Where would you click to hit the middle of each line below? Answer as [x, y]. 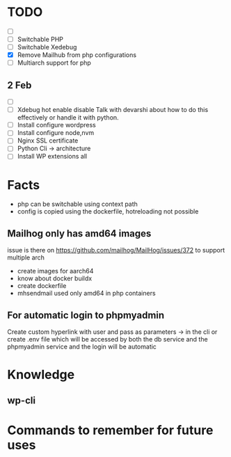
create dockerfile [42, 286]
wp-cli [22, 400]
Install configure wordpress [56, 125]
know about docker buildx [55, 278]
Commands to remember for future [110, 430]
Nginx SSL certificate [48, 141]
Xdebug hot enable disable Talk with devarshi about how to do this [113, 110]
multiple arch [26, 257]
